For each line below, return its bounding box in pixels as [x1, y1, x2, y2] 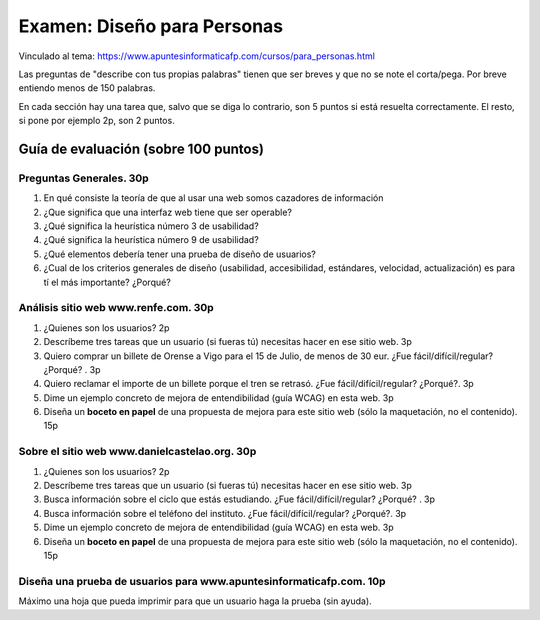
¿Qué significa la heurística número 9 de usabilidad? [43, 234, 259, 246]
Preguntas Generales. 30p [18, 171, 149, 185]
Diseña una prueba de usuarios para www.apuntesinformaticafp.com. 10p [18, 574, 386, 588]
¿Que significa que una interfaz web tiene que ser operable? [43, 206, 292, 218]
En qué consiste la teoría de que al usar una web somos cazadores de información [43, 192, 384, 204]
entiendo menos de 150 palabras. [18, 82, 156, 94]
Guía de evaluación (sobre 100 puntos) [18, 140, 265, 157]
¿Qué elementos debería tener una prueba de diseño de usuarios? [43, 248, 317, 260]
